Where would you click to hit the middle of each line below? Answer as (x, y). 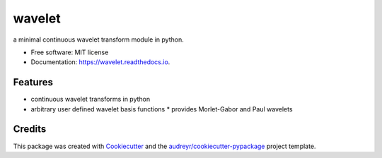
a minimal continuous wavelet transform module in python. (98, 39)
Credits (30, 129)
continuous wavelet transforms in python (91, 99)
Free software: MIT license (70, 52)
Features (33, 82)
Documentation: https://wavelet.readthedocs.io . (100, 62)
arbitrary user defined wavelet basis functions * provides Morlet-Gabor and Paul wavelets (162, 109)
